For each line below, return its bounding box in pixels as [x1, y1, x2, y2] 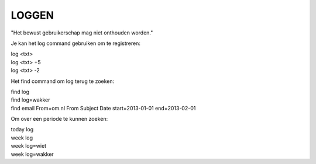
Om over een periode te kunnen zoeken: [11, 116, 108, 123]
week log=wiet [11, 142, 47, 149]
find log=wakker [11, 96, 50, 103]
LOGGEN [11, 9, 54, 22]
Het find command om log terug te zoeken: [11, 78, 115, 85]
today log [11, 126, 34, 133]
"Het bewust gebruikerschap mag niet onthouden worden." [11, 29, 153, 36]
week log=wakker [11, 151, 54, 158]
